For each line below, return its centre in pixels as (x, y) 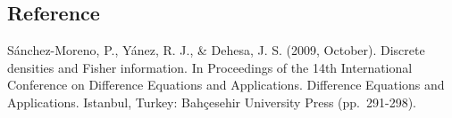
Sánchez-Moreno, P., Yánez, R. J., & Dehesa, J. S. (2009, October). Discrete (216, 50)
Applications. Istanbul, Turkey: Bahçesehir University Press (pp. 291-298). (212, 102)
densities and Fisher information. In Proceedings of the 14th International (210, 67)
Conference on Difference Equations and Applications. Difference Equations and (226, 85)
